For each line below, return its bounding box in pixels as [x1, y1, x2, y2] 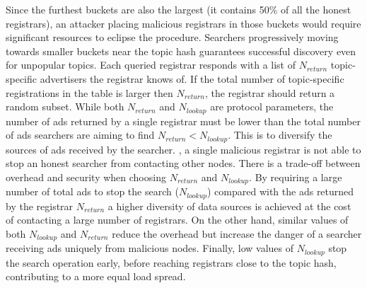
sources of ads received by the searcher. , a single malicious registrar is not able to [6, 142, 361, 156]
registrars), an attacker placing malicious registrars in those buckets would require [6, 16, 361, 30]
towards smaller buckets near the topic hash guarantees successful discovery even [6, 43, 356, 58]
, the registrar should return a [204, 85, 335, 100]
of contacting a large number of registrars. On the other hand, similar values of [6, 212, 349, 227]
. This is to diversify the [228, 127, 332, 142]
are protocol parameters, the [210, 99, 334, 114]
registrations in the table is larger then [6, 85, 173, 100]
